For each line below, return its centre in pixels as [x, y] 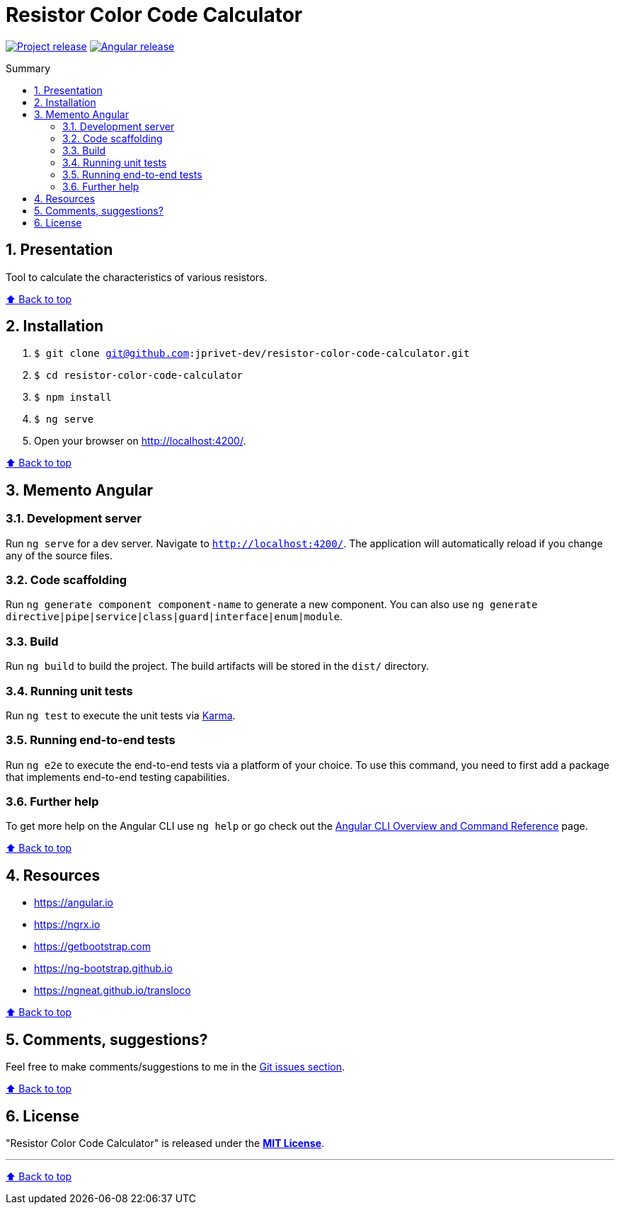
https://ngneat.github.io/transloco [113, 991]
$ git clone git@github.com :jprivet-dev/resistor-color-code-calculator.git [252, 354]
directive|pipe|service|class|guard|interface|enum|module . [174, 617]
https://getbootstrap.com [93, 947]
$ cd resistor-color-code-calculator [139, 376]
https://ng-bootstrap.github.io [103, 969]
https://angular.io [74, 903]
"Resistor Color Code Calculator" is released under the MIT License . [165, 1143]
